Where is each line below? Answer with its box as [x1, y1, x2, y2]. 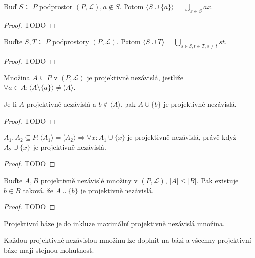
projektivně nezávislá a [26, 98, 96, 109]
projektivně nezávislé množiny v [40, 175, 138, 185]
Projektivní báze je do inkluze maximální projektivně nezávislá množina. [4, 218, 225, 228]
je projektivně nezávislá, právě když [127, 132, 236, 142]
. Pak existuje [196, 175, 239, 185]
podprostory [52, 36, 89, 47]
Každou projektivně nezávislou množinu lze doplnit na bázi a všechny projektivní [4, 235, 251, 245]
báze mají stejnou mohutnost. [4, 244, 94, 255]
